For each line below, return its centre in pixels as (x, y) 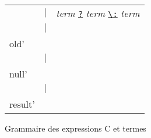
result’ (22, 104)
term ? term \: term (98, 13)
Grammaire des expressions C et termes (75, 128)
